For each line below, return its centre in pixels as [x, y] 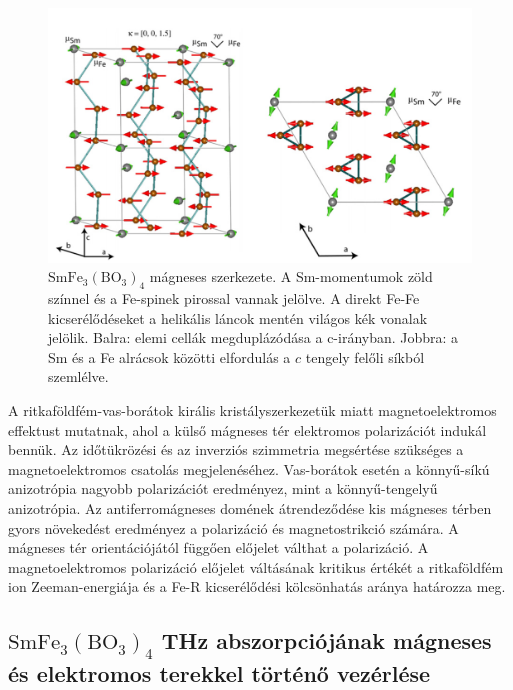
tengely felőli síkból [365, 356]
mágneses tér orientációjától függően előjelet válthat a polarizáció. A [218, 547]
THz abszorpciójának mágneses [326, 640]
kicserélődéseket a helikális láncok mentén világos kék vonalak [238, 317]
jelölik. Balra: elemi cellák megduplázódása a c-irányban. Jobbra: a [253, 337]
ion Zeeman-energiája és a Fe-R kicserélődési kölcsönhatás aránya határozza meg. [257, 586]
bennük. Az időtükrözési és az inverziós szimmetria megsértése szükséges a [236, 449]
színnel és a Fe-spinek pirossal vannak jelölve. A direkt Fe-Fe [234, 298]
